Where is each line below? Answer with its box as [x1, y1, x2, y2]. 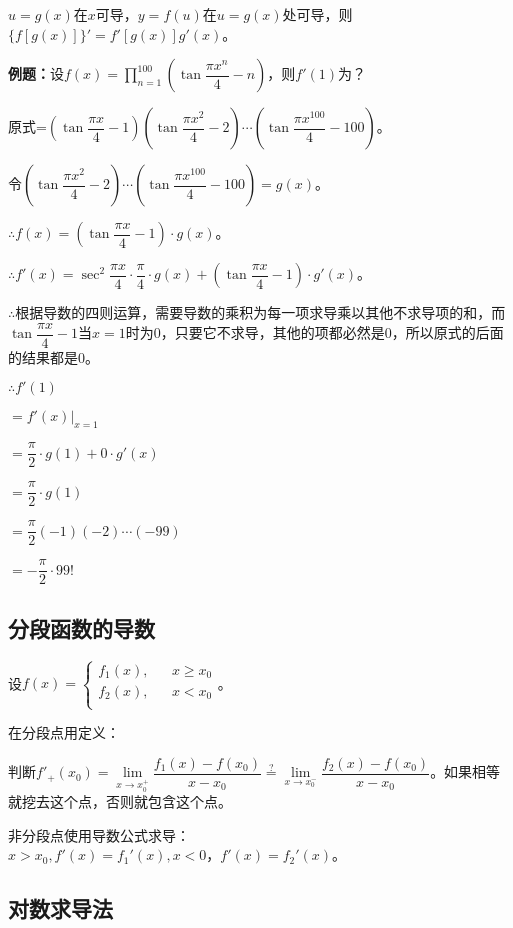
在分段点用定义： [8, 722, 120, 743]
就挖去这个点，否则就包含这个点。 [8, 791, 232, 812]
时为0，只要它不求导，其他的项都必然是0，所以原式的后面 [125, 322, 504, 343]
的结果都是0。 [8, 346, 99, 367]
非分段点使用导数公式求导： [8, 824, 190, 845]
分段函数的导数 [8, 612, 155, 643]
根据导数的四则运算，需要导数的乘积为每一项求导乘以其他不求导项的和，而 [15, 302, 506, 323]
